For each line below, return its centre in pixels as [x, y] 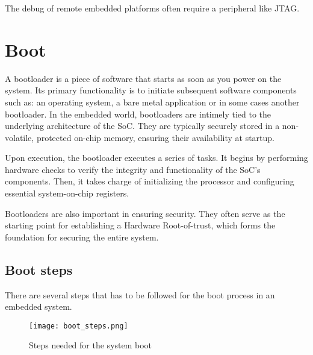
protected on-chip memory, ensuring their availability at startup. [155, 137]
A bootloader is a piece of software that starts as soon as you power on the [143, 78]
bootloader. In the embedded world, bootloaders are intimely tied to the [138, 114]
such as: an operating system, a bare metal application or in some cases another [152, 102]
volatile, [20, 137]
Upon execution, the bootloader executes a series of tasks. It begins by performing [156, 158]
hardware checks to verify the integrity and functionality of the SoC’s [133, 169]
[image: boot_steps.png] [79, 326]
